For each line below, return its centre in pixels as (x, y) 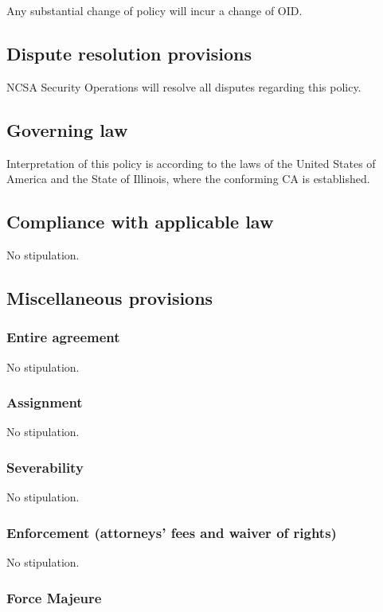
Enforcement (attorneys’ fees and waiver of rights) (172, 532)
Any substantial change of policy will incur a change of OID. (154, 10)
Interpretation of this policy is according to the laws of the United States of (191, 163)
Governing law (67, 129)
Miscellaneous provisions (110, 297)
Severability (45, 467)
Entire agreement (63, 337)
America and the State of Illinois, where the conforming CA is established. (188, 179)
